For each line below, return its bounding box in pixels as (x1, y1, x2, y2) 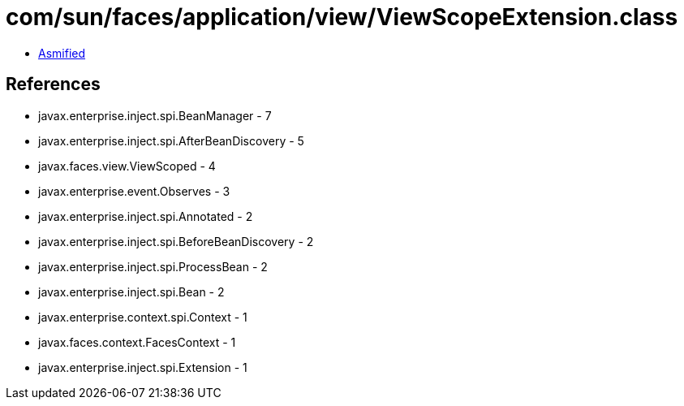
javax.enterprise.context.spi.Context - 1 (38, 309, 247, 324)
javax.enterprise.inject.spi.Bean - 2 (38, 284, 225, 299)
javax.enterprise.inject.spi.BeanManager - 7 (38, 108, 272, 123)
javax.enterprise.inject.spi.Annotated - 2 (38, 209, 253, 223)
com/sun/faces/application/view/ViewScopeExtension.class (6, 3, 678, 31)
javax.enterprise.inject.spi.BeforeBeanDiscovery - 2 (38, 234, 314, 248)
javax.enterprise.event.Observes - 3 (38, 184, 230, 198)
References (6, 74, 101, 95)
